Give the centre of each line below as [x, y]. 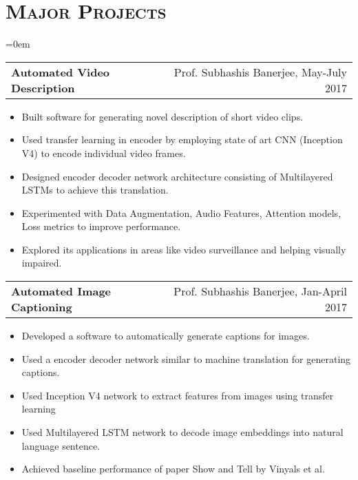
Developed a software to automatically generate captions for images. [166, 336]
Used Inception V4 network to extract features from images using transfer [178, 395]
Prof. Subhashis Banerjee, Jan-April [260, 291]
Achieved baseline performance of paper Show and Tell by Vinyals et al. [173, 469]
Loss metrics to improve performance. [101, 226]
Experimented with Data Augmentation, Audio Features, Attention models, [181, 212]
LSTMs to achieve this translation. [95, 190]
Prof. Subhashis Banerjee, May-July [260, 72]
